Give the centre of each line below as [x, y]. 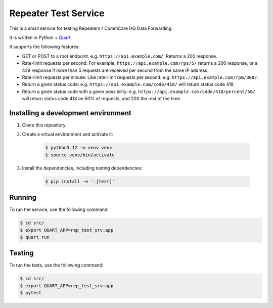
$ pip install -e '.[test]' [80, 181]
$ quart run [35, 237]
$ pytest [31, 293]
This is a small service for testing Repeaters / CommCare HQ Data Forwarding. [91, 28]
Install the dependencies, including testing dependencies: [82, 168]
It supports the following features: [45, 47]
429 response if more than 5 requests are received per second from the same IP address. [116, 70]
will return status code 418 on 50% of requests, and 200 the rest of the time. [102, 99]
